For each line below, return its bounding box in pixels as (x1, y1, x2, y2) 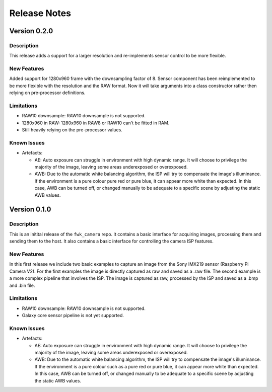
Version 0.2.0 (9, 27, 53, 35)
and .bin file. (9, 282, 35, 288)
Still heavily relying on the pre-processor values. (22, 127, 123, 133)
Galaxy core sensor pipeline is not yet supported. (22, 312, 124, 319)
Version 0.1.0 (9, 205, 51, 214)
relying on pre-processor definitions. (9, 90, 86, 96)
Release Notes (9, 8, 72, 19)
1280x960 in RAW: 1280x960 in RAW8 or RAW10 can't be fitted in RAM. (22, 120, 170, 126)
